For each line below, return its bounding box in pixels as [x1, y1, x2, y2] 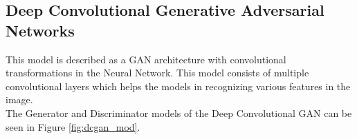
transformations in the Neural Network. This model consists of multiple [6, 65, 309, 80]
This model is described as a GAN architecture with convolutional [6, 52, 286, 66]
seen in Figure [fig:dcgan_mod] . [6, 119, 140, 133]
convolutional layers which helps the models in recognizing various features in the [6, 78, 351, 93]
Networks [6, 19, 75, 41]
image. [6, 92, 33, 107]
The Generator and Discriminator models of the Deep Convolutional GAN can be [6, 105, 352, 120]
